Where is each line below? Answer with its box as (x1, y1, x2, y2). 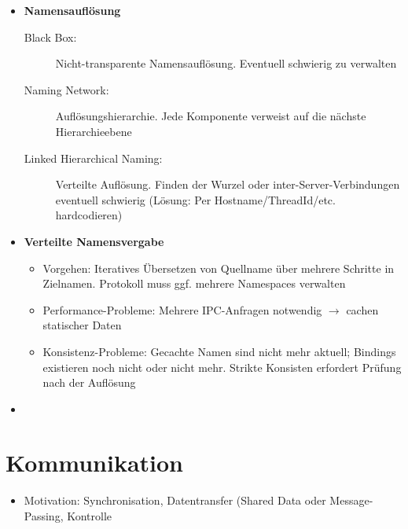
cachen (346, 301, 379, 318)
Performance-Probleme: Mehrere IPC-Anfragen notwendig (42, 301, 322, 318)
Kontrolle (67, 508, 112, 523)
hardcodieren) (55, 207, 123, 223)
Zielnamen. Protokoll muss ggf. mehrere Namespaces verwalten (42, 275, 346, 292)
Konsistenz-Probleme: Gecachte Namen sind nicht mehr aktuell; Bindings (42, 343, 396, 359)
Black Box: (24, 28, 77, 45)
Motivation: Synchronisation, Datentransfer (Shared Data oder (24, 492, 326, 509)
